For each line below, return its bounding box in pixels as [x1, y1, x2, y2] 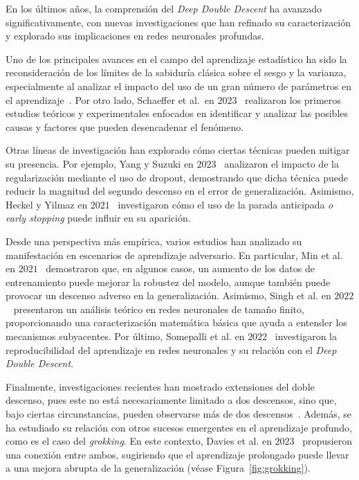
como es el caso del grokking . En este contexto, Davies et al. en [6, 434, 272, 448]
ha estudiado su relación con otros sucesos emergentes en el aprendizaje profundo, [6, 420, 352, 434]
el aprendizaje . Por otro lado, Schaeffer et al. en [6, 92, 214, 107]
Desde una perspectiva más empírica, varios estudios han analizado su [6, 233, 302, 248]
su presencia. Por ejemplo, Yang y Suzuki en [6, 156, 194, 170]
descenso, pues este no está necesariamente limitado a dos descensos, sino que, [6, 393, 337, 407]
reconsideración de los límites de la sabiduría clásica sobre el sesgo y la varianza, [6, 65, 347, 80]
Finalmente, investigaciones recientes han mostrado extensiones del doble [6, 379, 315, 393]
